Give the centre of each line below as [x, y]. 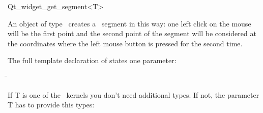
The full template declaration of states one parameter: [92, 60]
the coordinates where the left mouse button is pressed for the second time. [125, 43]
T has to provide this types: [51, 105]
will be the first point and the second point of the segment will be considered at [132, 33]
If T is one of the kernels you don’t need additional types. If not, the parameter [134, 94]
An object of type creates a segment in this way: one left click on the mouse [129, 23]
